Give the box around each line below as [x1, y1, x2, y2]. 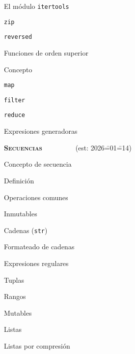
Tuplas [4, 274, 24, 285]
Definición [4, 175, 34, 185]
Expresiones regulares [4, 258, 69, 268]
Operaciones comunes [4, 192, 68, 202]
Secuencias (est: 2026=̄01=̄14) [4, 142, 132, 152]
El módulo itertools [4, 1, 69, 11]
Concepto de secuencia [4, 159, 72, 169]
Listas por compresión [4, 340, 70, 351]
